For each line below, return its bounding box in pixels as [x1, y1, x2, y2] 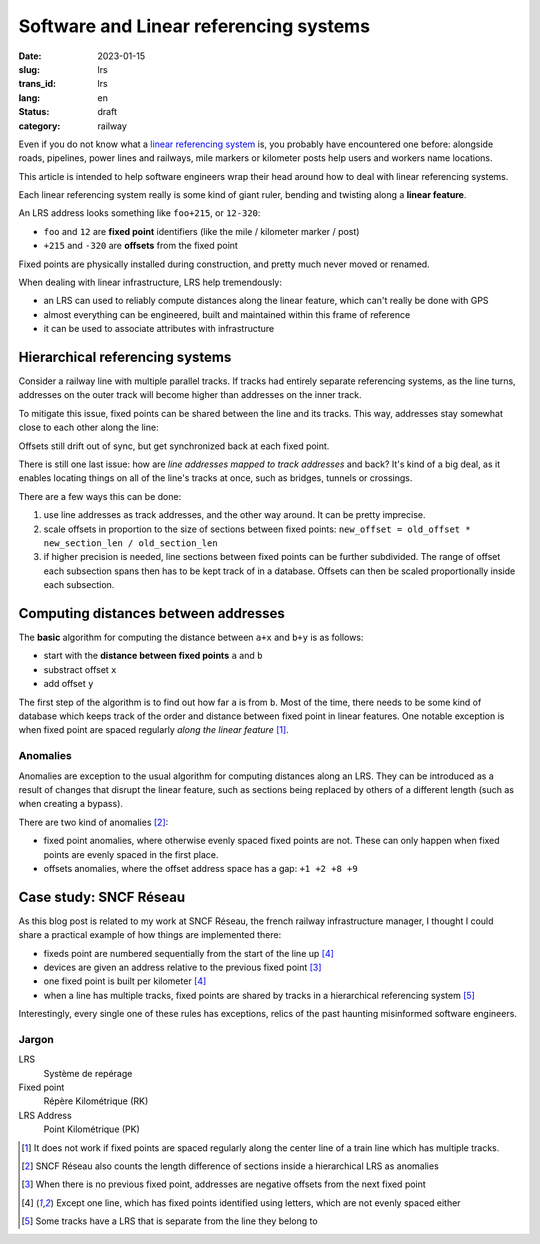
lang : [18, 91, 41, 104]
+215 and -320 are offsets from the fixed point [43, 240, 239, 252]
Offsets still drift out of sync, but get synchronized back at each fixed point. [18, 440, 330, 452]
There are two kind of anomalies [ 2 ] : [18, 816, 169, 828]
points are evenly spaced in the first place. [43, 848, 219, 860]
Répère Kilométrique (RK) [43, 1095, 149, 1107]
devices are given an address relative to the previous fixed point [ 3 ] [43, 961, 322, 973]
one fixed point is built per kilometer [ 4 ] [43, 975, 207, 987]
